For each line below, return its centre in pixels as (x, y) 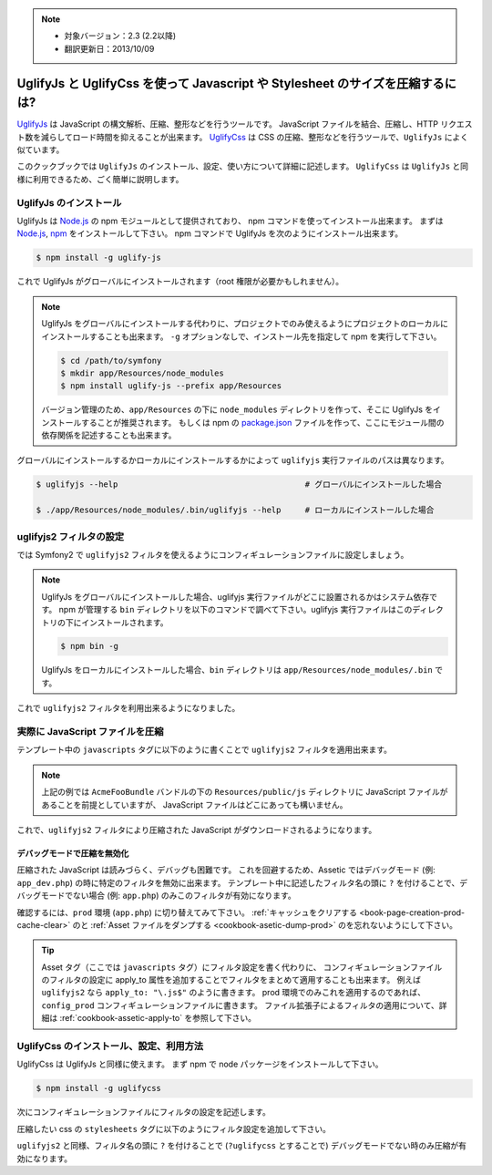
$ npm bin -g (89, 646)
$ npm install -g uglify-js (98, 258)
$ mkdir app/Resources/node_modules (143, 373)
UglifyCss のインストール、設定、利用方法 (110, 1046)
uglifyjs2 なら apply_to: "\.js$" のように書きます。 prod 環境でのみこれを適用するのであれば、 (233, 993)
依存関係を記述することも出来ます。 (109, 435)
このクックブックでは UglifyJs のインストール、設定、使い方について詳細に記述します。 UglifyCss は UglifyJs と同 (243, 166)
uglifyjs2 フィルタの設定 (71, 536)
